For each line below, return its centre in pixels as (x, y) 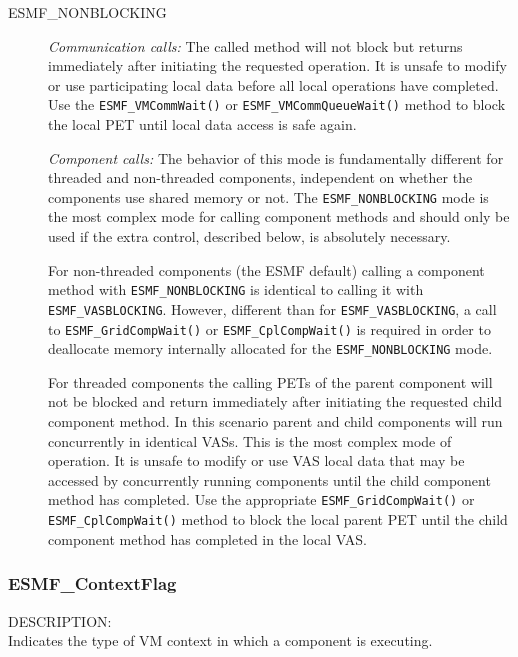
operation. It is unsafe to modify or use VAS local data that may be (256, 460)
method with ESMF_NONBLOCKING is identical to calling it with (236, 289)
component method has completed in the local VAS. (207, 538)
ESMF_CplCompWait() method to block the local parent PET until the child (278, 519)
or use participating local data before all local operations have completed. (273, 84)
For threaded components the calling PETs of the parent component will (270, 381)
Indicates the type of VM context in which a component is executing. (220, 640)
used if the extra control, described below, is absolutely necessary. (249, 236)
